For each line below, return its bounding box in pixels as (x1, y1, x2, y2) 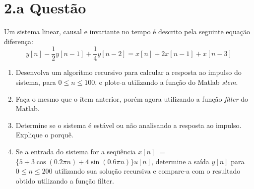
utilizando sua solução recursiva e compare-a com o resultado (55, 166, 241, 176)
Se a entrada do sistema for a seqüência (15, 146, 136, 156)
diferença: (4, 36, 33, 46)
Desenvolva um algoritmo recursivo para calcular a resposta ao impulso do (15, 67, 242, 77)
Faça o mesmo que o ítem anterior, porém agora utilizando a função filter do (15, 93, 249, 104)
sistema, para (15, 76, 56, 87)
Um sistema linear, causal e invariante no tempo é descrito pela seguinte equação (4, 26, 250, 37)
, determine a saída (151, 156, 209, 166)
